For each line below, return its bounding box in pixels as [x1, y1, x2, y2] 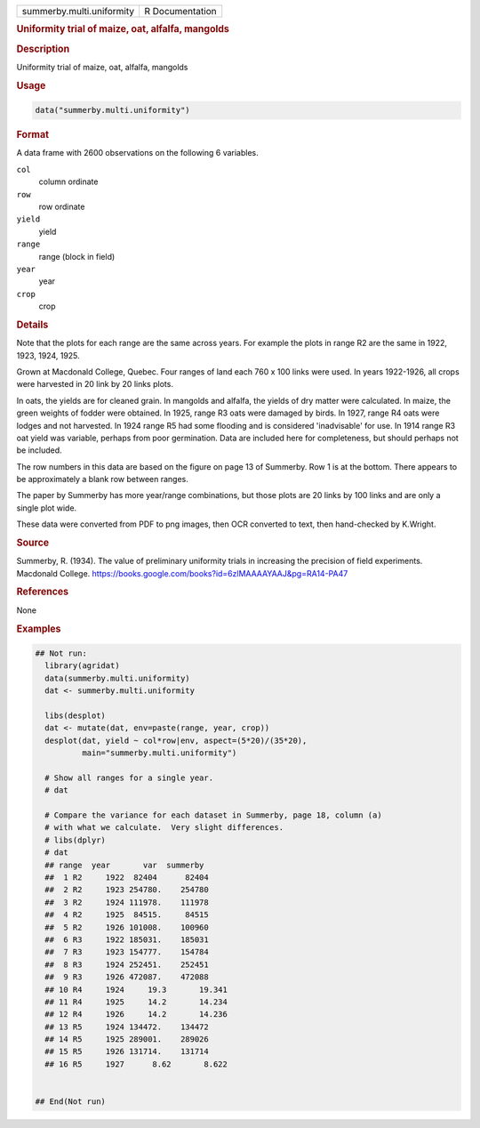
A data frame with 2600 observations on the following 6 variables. [16, 148, 260, 158]
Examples [16, 623, 61, 635]
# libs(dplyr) [44, 834, 107, 845]
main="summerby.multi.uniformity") [81, 748, 237, 758]
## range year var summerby [44, 859, 204, 870]
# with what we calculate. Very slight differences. [44, 823, 284, 833]
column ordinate [38, 176, 99, 187]
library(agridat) [44, 661, 120, 671]
